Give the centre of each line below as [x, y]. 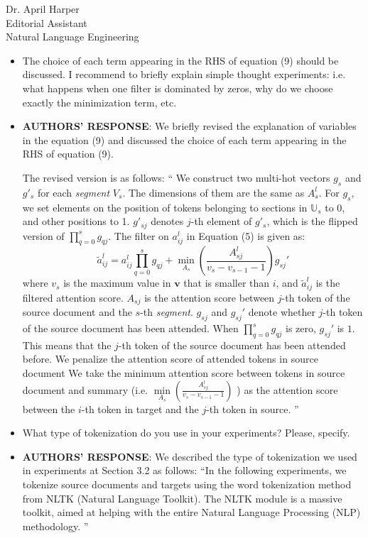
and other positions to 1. [76, 221]
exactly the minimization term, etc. [99, 102]
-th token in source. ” [253, 408]
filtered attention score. [73, 297]
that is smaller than [227, 283]
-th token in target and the [140, 408]
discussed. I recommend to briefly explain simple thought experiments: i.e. [184, 74]
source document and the [77, 312]
